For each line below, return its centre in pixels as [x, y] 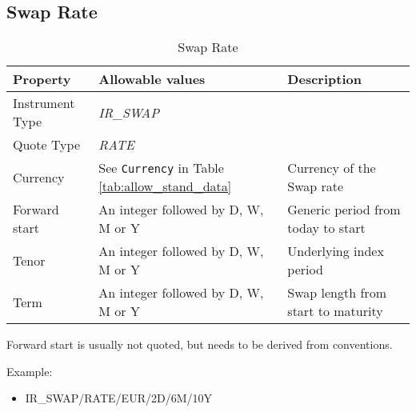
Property [42, 79]
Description [324, 79]
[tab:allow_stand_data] [165, 186]
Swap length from [337, 293]
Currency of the [332, 168]
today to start [326, 228]
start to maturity [335, 311]
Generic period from [344, 210]
